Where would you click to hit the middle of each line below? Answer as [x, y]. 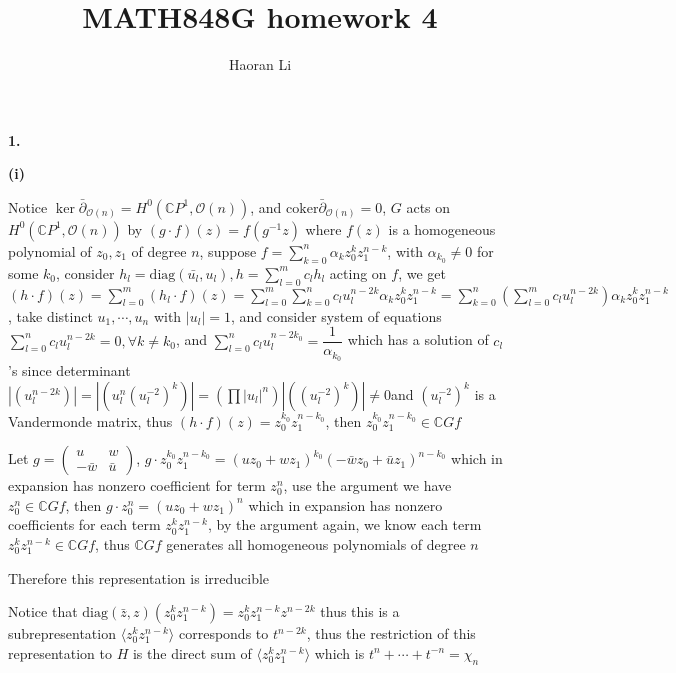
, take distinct [50, 315]
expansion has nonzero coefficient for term [137, 485]
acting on [358, 272]
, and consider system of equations [336, 315]
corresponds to [223, 633]
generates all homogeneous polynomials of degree [316, 543]
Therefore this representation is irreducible [139, 577]
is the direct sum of [192, 652]
